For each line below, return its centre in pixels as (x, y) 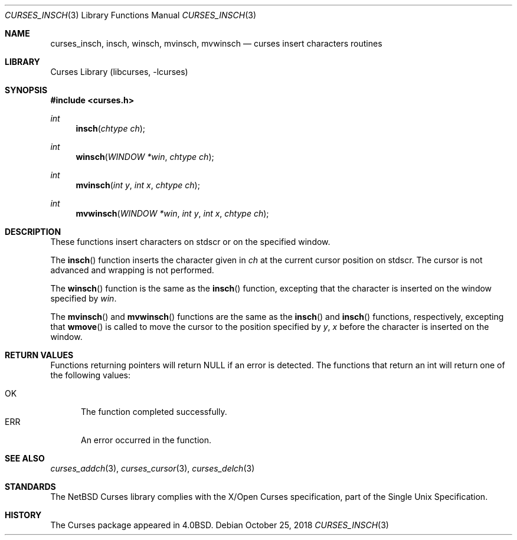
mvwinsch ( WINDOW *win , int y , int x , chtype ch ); (172, 213)
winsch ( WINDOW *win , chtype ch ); (145, 157)
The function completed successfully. (154, 412)
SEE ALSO (25, 458)
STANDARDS (30, 487)
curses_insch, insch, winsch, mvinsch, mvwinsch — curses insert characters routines (216, 43)
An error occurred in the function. (146, 440)
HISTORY (23, 515)
